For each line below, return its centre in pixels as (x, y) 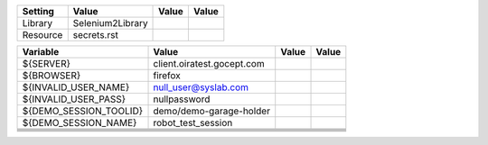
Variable (41, 52)
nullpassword (182, 99)
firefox (167, 75)
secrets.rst (96, 35)
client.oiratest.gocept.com (209, 63)
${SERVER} (47, 63)
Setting (38, 11)
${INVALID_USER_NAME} (76, 87)
